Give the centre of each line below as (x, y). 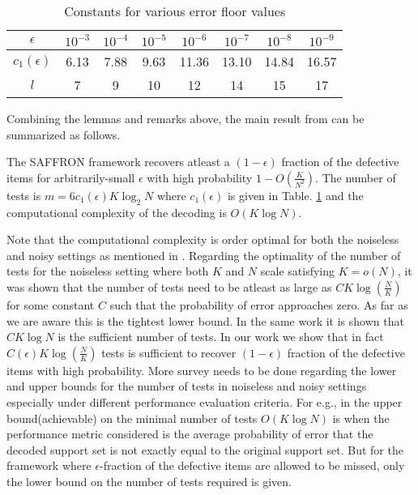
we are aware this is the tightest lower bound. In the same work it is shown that (205, 320)
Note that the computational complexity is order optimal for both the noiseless (203, 239)
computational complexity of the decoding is (117, 212)
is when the (361, 418)
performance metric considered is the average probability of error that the (190, 434)
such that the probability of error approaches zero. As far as (259, 304)
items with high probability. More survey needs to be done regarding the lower (202, 370)
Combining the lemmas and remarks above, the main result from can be (186, 118)
